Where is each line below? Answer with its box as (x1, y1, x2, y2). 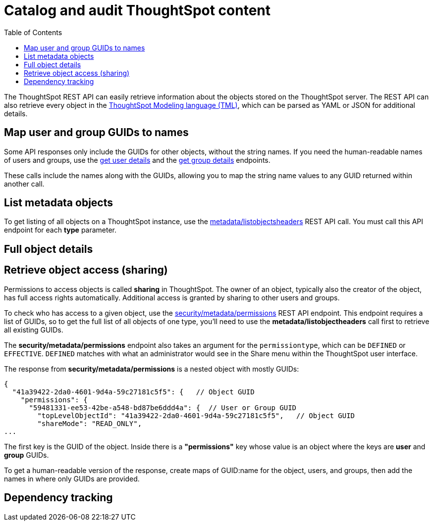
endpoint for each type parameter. (4, 226, 117, 235)
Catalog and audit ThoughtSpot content (4, 2, 271, 19)
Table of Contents (4, 28, 62, 37)
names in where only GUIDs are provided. (4, 474, 140, 483)
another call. (4, 179, 45, 188)
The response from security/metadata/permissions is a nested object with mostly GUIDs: (4, 364, 299, 373)
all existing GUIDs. (4, 325, 63, 334)
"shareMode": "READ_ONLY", (37, 419, 142, 428)
